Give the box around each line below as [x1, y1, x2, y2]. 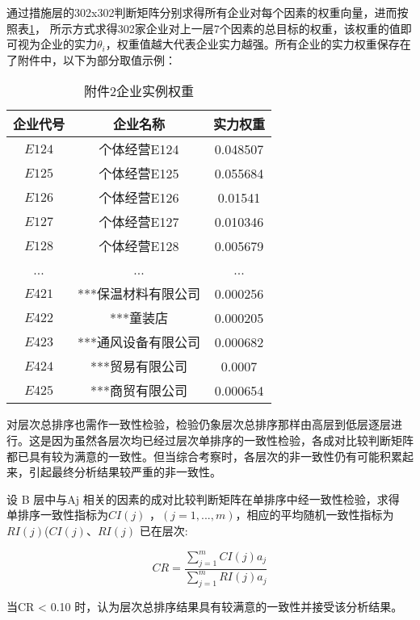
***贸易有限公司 [90, 357, 188, 376]
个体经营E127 [99, 212, 179, 232]
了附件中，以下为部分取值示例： [6, 51, 176, 68]
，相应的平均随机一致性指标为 [235, 506, 394, 523]
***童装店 [110, 308, 169, 328]
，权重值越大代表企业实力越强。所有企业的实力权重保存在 [105, 36, 411, 52]
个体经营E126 [99, 188, 179, 207]
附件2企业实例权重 [84, 82, 195, 101]
